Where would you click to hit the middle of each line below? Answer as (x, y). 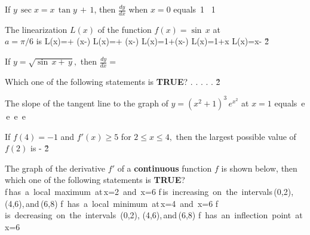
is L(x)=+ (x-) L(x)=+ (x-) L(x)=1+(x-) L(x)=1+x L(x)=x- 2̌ (152, 41)
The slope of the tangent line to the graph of (87, 103)
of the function (125, 29)
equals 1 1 (194, 9)
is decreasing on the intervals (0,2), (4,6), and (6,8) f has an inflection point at (154, 215)
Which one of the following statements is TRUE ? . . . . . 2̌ (113, 81)
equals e (290, 103)
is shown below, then (259, 168)
